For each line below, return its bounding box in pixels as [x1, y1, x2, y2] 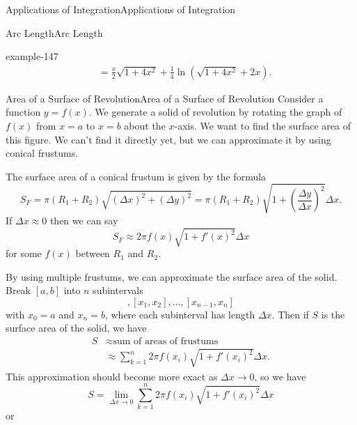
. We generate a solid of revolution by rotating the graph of [88, 105, 342, 119]
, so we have [254, 369, 306, 383]
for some [6, 246, 42, 261]
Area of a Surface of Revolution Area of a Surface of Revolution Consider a [6, 91, 324, 105]
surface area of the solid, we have [6, 320, 147, 335]
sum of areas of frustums [113, 337, 219, 347]
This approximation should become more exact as [6, 369, 218, 383]
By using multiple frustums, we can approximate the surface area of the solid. [6, 269, 338, 284]
